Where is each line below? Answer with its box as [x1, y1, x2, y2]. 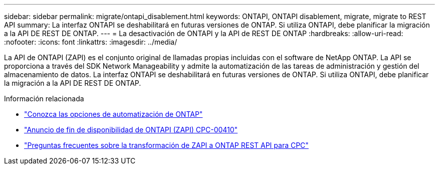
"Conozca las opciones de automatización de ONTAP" [24, 110, 203, 118]
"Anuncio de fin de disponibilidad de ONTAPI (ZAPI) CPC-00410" [24, 125, 238, 134]
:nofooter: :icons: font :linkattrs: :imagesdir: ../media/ [4, 38, 177, 46]
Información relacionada [4, 94, 84, 103]
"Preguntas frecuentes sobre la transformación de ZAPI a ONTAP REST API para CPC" [24, 141, 309, 149]
